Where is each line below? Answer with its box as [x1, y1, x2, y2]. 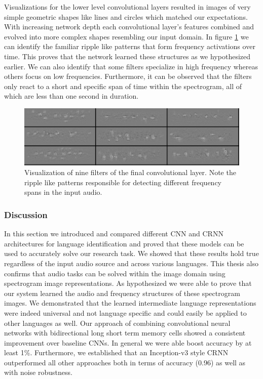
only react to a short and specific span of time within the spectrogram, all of [4, 80, 242, 91]
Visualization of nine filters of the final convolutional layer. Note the [24, 167, 236, 178]
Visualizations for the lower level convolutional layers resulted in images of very [4, 2, 251, 12]
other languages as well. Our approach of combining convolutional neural [4, 317, 231, 328]
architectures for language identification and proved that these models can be [4, 238, 244, 248]
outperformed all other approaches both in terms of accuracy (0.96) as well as [4, 357, 246, 367]
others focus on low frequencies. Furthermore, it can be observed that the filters [4, 71, 252, 81]
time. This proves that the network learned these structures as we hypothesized [4, 51, 251, 61]
